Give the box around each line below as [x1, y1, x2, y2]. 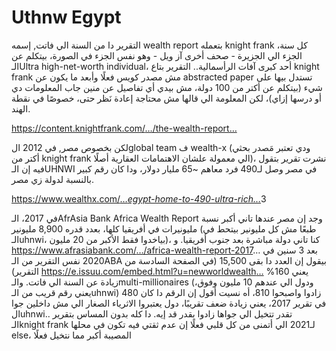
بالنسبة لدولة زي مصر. [11, 173, 94, 185]
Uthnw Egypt [11, 6, 122, 29]
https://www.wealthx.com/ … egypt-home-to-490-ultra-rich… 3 [11, 192, 267, 205]
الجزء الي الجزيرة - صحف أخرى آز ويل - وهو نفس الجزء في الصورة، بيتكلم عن [11, 49, 303, 61]
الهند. [11, 102, 31, 115]
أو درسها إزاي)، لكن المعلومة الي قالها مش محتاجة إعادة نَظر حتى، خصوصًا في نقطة [11, 92, 322, 104]
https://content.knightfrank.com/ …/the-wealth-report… [11, 122, 238, 134]
